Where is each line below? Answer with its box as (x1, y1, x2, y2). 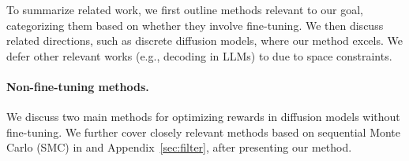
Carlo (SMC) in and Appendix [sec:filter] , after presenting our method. (6, 139, 352, 156)
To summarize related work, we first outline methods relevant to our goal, (6, 2, 363, 17)
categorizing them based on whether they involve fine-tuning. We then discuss (6, 16, 384, 33)
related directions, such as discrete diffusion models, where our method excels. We (6, 32, 403, 49)
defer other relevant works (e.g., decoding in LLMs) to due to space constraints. (6, 47, 392, 64)
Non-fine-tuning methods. (6, 78, 149, 94)
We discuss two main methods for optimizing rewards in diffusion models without (6, 108, 400, 125)
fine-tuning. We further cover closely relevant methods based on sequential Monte (6, 123, 401, 140)
